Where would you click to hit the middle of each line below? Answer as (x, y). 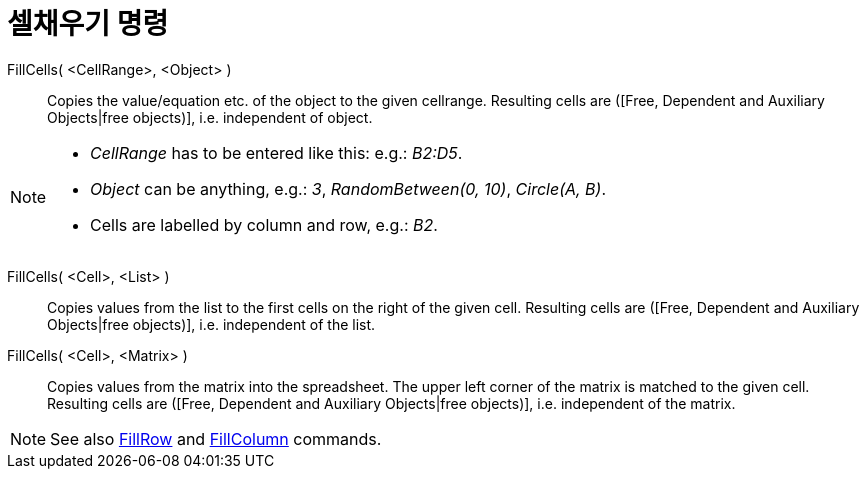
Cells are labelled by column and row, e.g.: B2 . (264, 224)
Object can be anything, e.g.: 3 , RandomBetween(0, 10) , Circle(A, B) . (348, 188)
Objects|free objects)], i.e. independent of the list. (211, 324)
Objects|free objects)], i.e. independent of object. (210, 117)
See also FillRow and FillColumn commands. (216, 438)
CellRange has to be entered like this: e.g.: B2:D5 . (276, 152)
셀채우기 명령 (88, 24)
